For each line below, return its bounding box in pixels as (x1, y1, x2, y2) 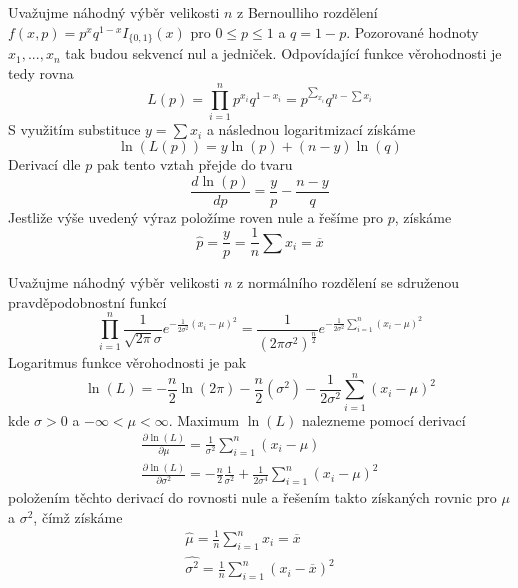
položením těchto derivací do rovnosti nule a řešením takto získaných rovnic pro (8, 487, 497, 508)
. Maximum (168, 409, 240, 430)
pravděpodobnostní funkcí (8, 291, 167, 312)
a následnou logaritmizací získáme (206, 119, 416, 140)
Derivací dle (8, 153, 81, 174)
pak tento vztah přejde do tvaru (96, 153, 293, 174)
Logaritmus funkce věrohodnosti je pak (8, 352, 247, 373)
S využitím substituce (8, 119, 141, 140)
